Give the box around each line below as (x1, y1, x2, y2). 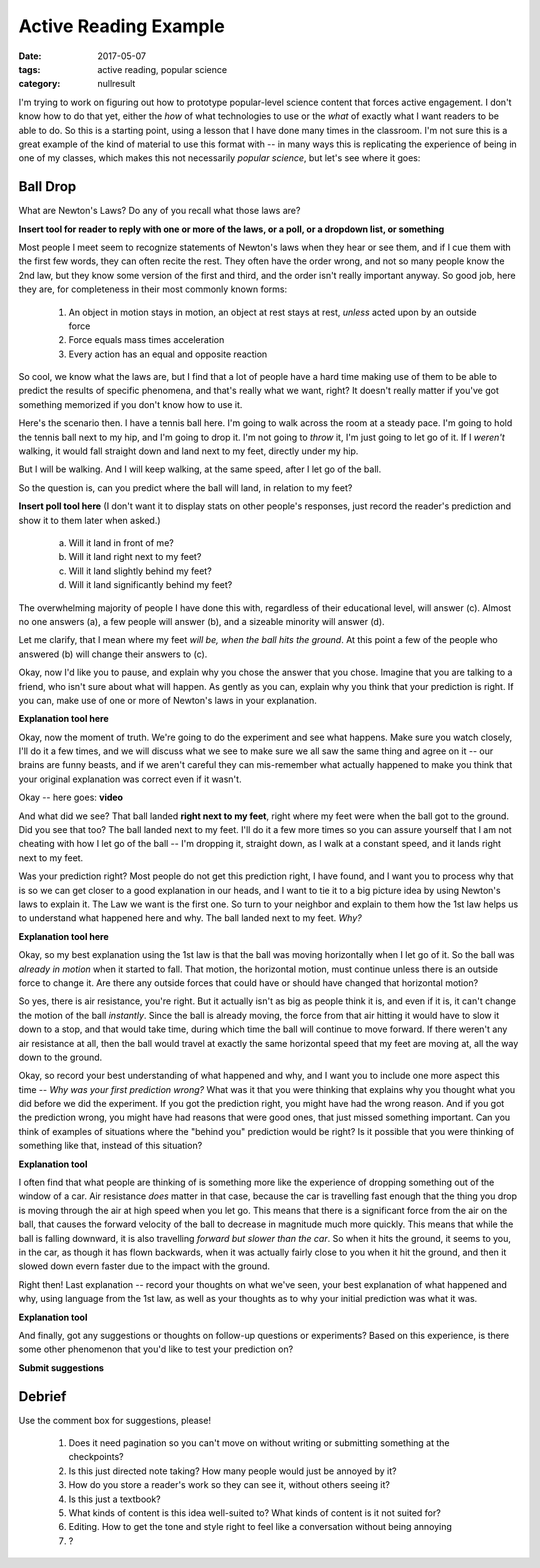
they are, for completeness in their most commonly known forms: (18, 283, 288, 295)
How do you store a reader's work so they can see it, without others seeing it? (68, 1479, 390, 1491)
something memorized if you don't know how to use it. (18, 398, 243, 410)
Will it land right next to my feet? (68, 551, 202, 563)
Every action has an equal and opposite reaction (68, 348, 268, 360)
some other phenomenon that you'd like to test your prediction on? (18, 1343, 294, 1355)
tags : (18, 63, 41, 75)
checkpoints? (68, 1451, 124, 1463)
